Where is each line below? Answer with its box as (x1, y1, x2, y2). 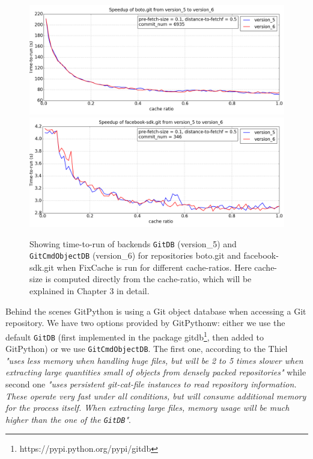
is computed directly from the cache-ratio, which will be (45, 273, 252, 285)
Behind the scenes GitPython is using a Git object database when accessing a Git (5, 304, 306, 317)
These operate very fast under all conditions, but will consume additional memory (5, 389, 306, 402)
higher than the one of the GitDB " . (5, 413, 132, 425)
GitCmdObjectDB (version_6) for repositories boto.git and (29, 249, 241, 262)
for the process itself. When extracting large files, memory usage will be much (5, 401, 290, 414)
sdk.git (29, 260, 54, 273)
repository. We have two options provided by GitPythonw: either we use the (5, 316, 285, 329)
